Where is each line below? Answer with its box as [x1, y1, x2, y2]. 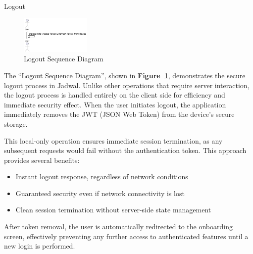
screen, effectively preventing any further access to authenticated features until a [4, 231, 249, 241]
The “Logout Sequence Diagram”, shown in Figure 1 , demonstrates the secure [4, 70, 246, 80]
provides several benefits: [4, 154, 80, 165]
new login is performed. [4, 241, 75, 251]
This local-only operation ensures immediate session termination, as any [4, 135, 223, 146]
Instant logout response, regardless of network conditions [15, 171, 188, 182]
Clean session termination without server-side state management [15, 204, 211, 215]
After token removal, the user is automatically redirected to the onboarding [4, 221, 233, 232]
